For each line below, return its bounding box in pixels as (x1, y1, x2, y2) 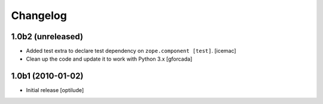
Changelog (11, 9, 67, 22)
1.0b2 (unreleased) (11, 31, 84, 42)
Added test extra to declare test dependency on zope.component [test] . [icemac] (26, 48, 236, 55)
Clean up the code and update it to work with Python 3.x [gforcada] (26, 55, 193, 62)
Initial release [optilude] (26, 87, 84, 94)
